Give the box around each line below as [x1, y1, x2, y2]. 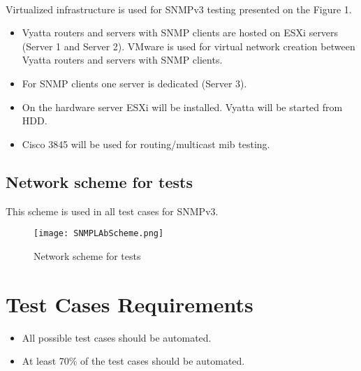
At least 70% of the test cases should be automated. [22, 354, 245, 368]
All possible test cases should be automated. [22, 330, 212, 344]
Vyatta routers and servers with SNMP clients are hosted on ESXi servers [22, 25, 339, 40]
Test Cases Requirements [6, 289, 253, 318]
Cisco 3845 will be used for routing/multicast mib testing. [22, 136, 270, 151]
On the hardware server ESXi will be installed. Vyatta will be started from [22, 99, 343, 114]
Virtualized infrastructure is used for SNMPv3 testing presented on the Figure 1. [6, 1, 352, 16]
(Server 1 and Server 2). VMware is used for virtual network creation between [22, 38, 355, 53]
